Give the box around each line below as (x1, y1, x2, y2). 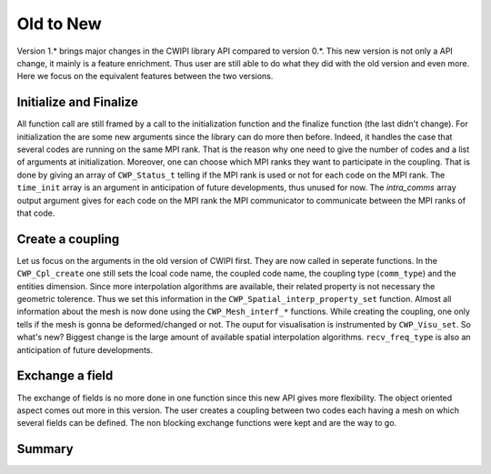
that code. (16, 207, 55, 218)
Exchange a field (16, 368, 114, 384)
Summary (16, 441, 74, 457)
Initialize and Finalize (16, 95, 138, 110)
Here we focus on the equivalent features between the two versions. (16, 71, 274, 82)
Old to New (16, 14, 102, 34)
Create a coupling (16, 231, 120, 247)
